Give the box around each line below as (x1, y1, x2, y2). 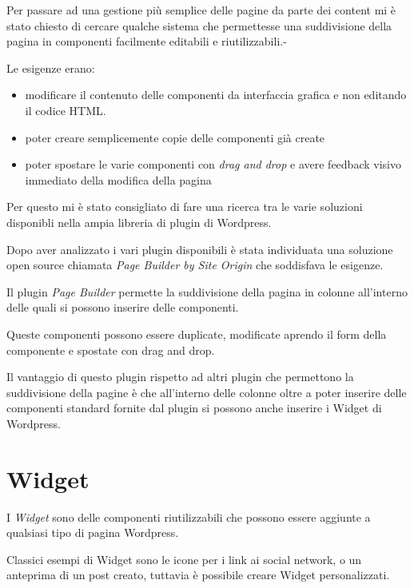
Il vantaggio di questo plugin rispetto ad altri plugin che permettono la (6, 368, 354, 385)
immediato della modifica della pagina (25, 171, 212, 188)
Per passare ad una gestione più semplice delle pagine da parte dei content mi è (6, 2, 396, 18)
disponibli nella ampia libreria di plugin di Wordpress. (6, 213, 272, 230)
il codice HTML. (25, 101, 106, 118)
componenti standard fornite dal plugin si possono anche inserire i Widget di (6, 399, 382, 416)
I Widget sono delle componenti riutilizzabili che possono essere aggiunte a (6, 508, 371, 525)
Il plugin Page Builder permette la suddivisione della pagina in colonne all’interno (6, 283, 408, 300)
